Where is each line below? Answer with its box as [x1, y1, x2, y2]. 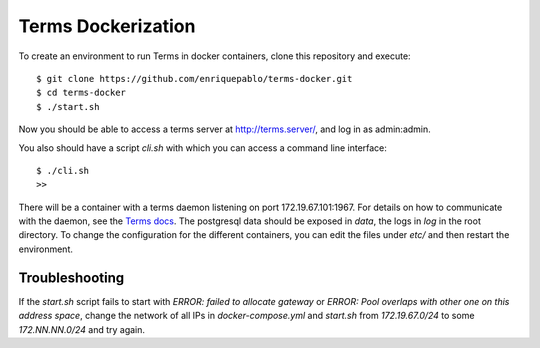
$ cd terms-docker [36, 87, 127, 99]
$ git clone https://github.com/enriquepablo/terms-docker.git [36, 73, 353, 84]
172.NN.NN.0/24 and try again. [18, 323, 145, 335]
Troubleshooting [18, 269, 125, 286]
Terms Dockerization [18, 15, 196, 37]
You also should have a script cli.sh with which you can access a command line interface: [18, 141, 387, 154]
